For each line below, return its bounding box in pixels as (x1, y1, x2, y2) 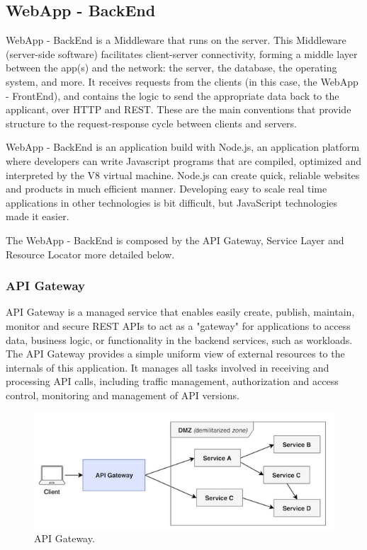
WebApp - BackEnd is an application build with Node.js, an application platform (6, 139, 360, 154)
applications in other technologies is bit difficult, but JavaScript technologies (6, 195, 338, 210)
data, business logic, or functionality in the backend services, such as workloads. (6, 332, 353, 347)
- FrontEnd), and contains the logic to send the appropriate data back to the (6, 88, 339, 103)
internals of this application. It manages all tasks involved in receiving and (6, 360, 329, 374)
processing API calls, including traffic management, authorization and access (6, 374, 339, 389)
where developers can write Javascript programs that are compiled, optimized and (6, 153, 361, 168)
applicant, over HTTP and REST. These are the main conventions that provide (6, 102, 351, 117)
